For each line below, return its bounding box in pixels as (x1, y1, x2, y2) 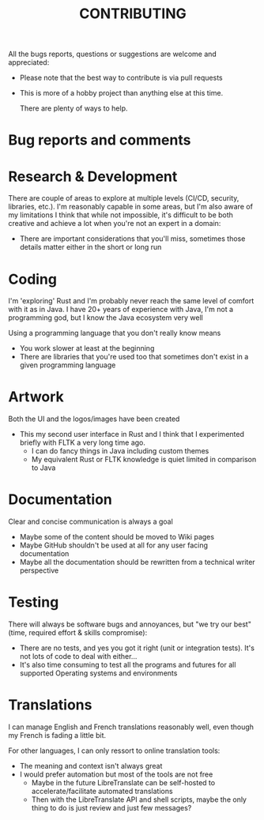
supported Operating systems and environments (19, 668, 178, 678)
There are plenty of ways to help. (19, 103, 128, 113)
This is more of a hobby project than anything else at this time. (19, 88, 224, 98)
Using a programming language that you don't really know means (8, 329, 221, 338)
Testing (8, 593, 59, 611)
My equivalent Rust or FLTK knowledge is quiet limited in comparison (31, 455, 257, 465)
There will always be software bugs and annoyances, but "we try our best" (8, 619, 251, 629)
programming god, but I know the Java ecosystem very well (8, 313, 203, 322)
